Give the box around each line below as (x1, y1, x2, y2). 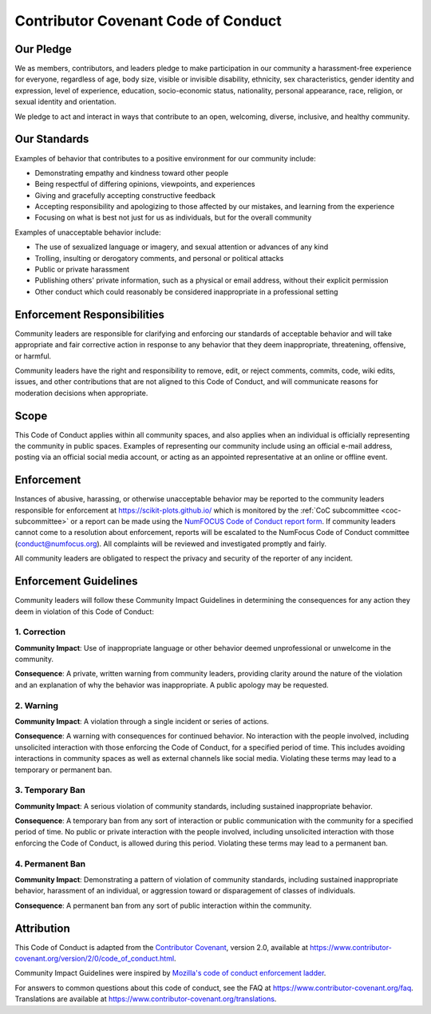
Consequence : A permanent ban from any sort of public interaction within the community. (14, 901, 312, 910)
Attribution (14, 921, 71, 935)
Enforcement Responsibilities (14, 307, 165, 321)
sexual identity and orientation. (14, 97, 117, 107)
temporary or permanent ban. (14, 765, 113, 774)
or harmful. (14, 351, 52, 361)
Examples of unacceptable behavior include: (14, 228, 161, 237)
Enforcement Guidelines (14, 575, 138, 588)
